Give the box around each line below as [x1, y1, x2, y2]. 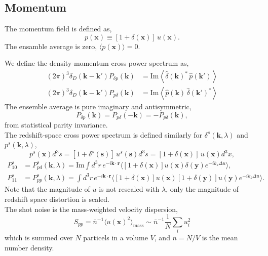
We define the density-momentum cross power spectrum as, [5, 58, 189, 68]
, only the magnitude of [166, 184, 239, 194]
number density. [5, 242, 54, 252]
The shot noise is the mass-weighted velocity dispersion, [5, 203, 178, 214]
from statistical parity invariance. [5, 119, 108, 130]
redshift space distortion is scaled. [5, 193, 109, 204]
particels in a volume [83, 232, 148, 242]
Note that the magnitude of [5, 184, 90, 194]
